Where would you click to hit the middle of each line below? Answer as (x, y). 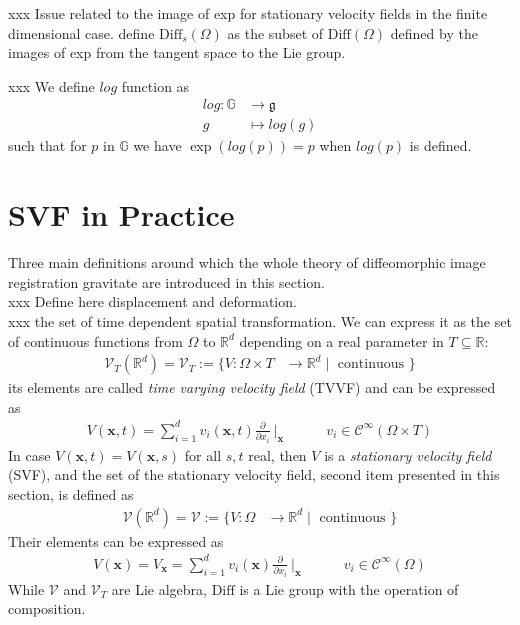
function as (155, 85)
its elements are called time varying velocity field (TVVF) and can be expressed (252, 387)
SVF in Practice (121, 214)
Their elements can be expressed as (116, 540)
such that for (47, 145)
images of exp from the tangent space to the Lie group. (177, 52)
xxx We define (51, 85)
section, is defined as (71, 494)
